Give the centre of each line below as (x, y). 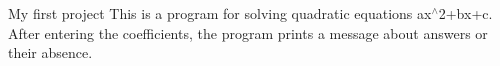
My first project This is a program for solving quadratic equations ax (220, 13)
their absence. (50, 52)
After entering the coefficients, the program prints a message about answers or (248, 32)
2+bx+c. (465, 13)
